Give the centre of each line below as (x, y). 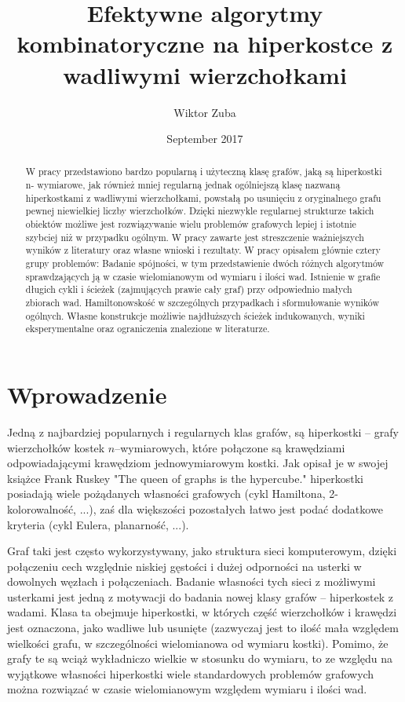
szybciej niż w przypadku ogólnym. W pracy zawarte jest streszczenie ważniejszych (195, 237)
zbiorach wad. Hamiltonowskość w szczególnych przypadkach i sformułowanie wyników (202, 303)
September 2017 (205, 139)
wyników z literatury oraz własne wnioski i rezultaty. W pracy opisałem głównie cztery (203, 250)
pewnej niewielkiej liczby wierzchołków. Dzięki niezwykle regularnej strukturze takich (200, 211)
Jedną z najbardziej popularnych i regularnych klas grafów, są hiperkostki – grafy (203, 431)
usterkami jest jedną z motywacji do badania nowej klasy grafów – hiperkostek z (200, 596)
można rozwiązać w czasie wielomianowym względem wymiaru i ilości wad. (187, 689)
